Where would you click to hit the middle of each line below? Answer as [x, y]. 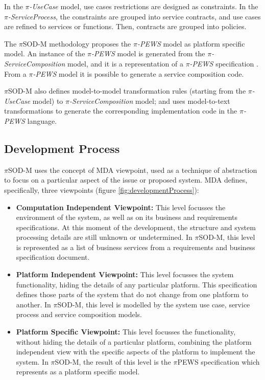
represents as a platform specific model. [78, 372]
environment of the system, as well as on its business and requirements [127, 217]
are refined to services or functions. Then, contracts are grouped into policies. [125, 26]
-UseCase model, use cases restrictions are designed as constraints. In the [144, 6]
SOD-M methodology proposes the [77, 43]
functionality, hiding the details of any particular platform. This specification [137, 284]
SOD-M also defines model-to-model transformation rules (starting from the [127, 91]
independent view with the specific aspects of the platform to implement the [136, 352]
